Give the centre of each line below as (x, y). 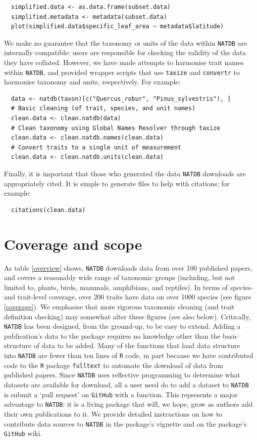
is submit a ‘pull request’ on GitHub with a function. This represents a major (121, 394)
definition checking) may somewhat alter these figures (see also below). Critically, (127, 316)
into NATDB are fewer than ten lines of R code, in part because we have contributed (129, 355)
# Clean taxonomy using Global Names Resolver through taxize (116, 128)
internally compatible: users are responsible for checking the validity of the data (125, 52)
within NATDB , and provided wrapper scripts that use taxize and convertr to (122, 72)
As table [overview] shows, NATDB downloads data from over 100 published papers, (128, 267)
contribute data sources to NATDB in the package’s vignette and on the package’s (126, 423)
